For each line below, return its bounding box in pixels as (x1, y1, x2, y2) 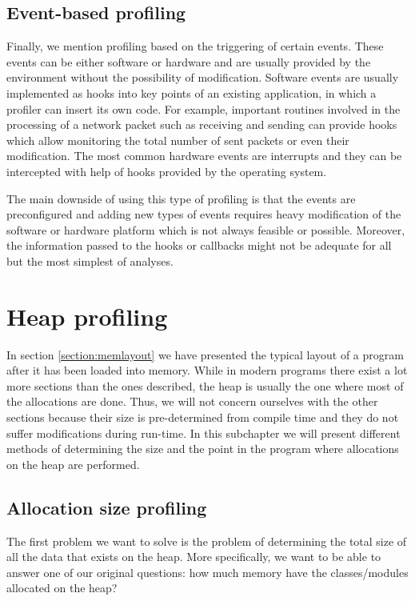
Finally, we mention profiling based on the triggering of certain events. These (6, 38, 384, 54)
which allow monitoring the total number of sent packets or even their (6, 131, 349, 148)
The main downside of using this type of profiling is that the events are (6, 190, 356, 206)
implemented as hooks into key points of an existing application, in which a (6, 84, 377, 101)
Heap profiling (6, 299, 168, 332)
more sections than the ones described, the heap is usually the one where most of (6, 377, 404, 394)
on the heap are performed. (6, 455, 140, 472)
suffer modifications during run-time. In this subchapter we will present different (6, 424, 401, 441)
